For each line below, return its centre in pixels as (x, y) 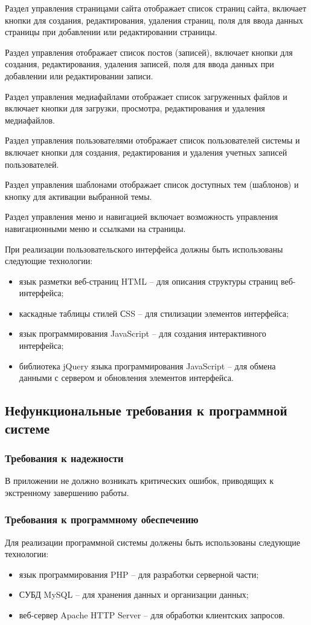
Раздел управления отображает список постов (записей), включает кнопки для (149, 52)
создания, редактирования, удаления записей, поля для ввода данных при (139, 64)
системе (27, 428)
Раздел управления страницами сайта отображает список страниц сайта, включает (156, 8)
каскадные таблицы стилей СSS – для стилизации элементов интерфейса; (154, 313)
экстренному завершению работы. (67, 492)
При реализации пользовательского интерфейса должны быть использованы (144, 249)
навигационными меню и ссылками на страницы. (95, 228)
